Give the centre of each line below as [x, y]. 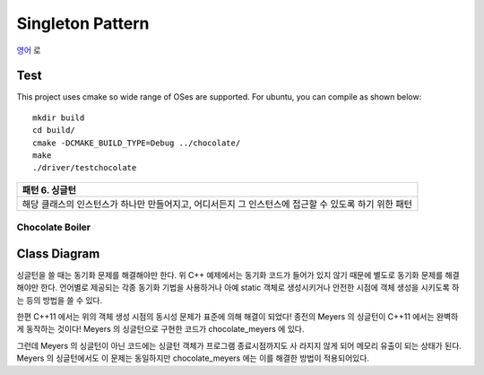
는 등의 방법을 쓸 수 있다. [60, 300]
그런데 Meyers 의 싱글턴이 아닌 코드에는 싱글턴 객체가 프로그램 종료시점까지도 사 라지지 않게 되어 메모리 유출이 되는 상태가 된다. [239, 345]
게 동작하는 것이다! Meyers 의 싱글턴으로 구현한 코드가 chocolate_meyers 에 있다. [160, 329]
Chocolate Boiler [54, 227]
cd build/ [54, 131]
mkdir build [59, 118]
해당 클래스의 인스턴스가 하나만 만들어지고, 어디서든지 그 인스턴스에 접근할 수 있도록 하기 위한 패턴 [217, 204]
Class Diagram [58, 253]
